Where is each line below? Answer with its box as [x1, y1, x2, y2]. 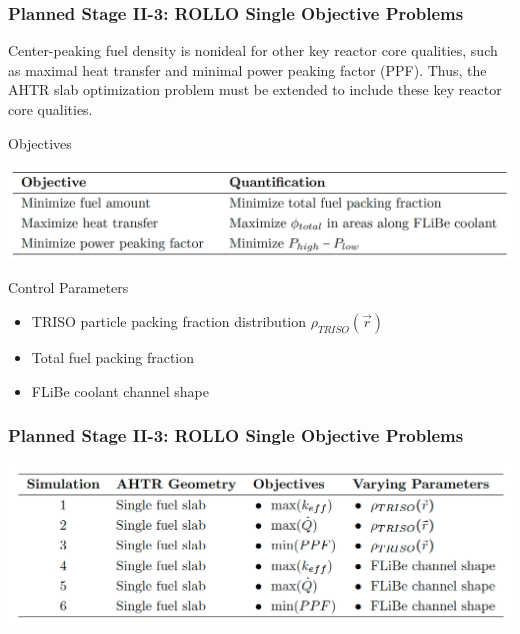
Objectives [8, 132, 72, 153]
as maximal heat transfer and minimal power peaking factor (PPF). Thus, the [8, 59, 487, 80]
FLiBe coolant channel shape [31, 380, 210, 401]
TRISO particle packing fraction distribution [31, 310, 307, 331]
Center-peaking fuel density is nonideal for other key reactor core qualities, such [8, 40, 498, 61]
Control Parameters [8, 277, 129, 298]
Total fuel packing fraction [31, 346, 195, 367]
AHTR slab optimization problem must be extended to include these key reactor [8, 79, 502, 100]
